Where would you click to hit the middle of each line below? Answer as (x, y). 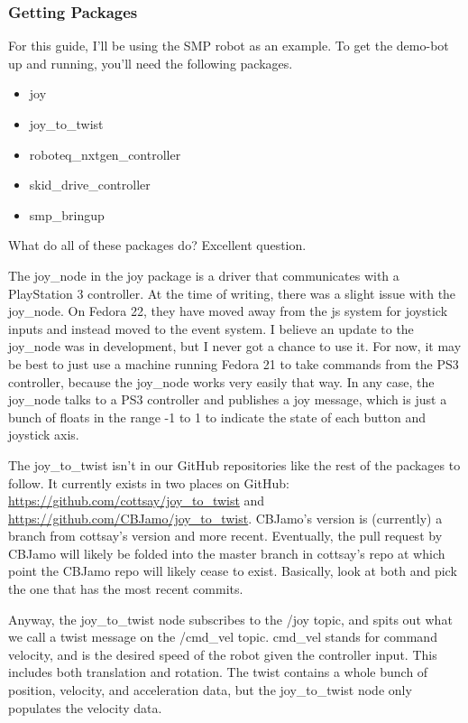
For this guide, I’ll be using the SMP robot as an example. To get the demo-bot (229, 46)
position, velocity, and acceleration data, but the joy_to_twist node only (210, 690)
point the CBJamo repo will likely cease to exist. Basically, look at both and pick (233, 571)
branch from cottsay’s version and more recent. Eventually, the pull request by (225, 536)
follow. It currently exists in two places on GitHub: (149, 482)
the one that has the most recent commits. (126, 589)
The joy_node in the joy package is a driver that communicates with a (204, 275)
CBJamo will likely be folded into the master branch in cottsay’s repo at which (227, 553)
